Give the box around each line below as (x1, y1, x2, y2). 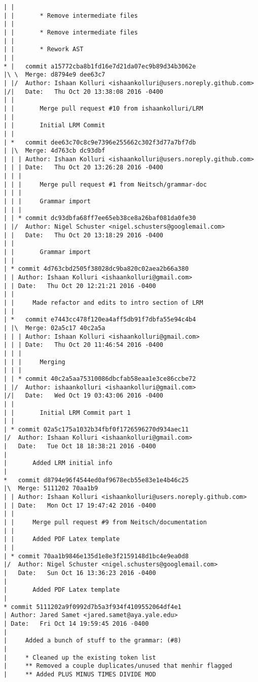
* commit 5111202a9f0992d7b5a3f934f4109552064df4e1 (4, 603, 181, 611)
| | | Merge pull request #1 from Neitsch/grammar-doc (4, 181, 207, 188)
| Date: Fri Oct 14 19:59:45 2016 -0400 (4, 620, 149, 627)
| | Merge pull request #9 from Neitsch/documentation (4, 519, 207, 526)
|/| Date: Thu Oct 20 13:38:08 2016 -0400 (4, 88, 163, 95)
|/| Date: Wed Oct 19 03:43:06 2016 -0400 (4, 392, 163, 400)
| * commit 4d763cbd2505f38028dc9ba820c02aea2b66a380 (4, 265, 189, 273)
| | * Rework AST (4, 46, 84, 53)
